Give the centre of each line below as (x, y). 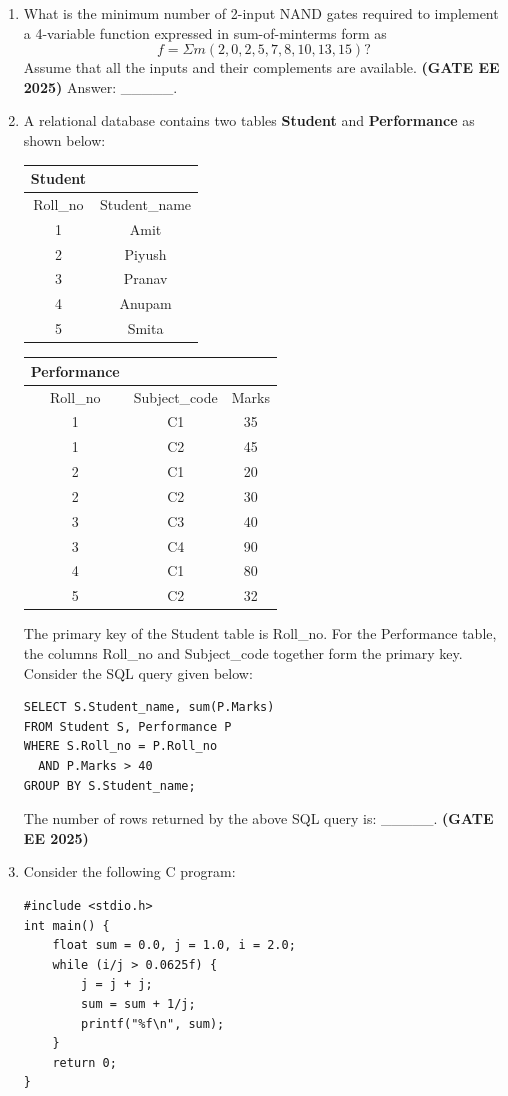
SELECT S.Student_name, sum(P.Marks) (149, 707)
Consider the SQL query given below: (138, 672)
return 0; (84, 1062)
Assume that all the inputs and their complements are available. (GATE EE (261, 67)
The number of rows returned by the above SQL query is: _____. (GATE (258, 818)
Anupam (145, 303)
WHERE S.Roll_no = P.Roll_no (120, 746)
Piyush (145, 253)
